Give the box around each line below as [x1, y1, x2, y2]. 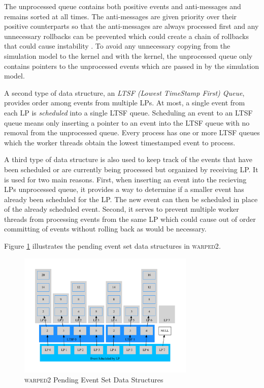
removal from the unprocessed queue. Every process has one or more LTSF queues [4, 127, 260, 138]
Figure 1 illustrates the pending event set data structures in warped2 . [4, 241, 221, 251]
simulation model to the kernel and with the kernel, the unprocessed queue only [4, 50, 253, 61]
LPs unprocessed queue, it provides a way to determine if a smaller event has [4, 184, 244, 195]
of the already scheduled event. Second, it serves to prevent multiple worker [4, 204, 239, 214]
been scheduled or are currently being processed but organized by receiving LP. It [4, 164, 258, 174]
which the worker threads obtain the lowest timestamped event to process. [4, 137, 236, 147]
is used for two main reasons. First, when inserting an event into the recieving [4, 174, 247, 184]
